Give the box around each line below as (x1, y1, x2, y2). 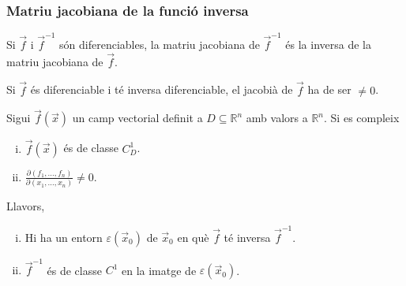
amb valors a (246, 110, 308, 126)
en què (177, 228, 209, 245)
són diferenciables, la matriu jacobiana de (59, 35, 260, 52)
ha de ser (307, 81, 351, 98)
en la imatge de (122, 262, 197, 278)
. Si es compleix (324, 110, 400, 126)
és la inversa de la (285, 35, 372, 52)
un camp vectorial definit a (72, 110, 203, 126)
